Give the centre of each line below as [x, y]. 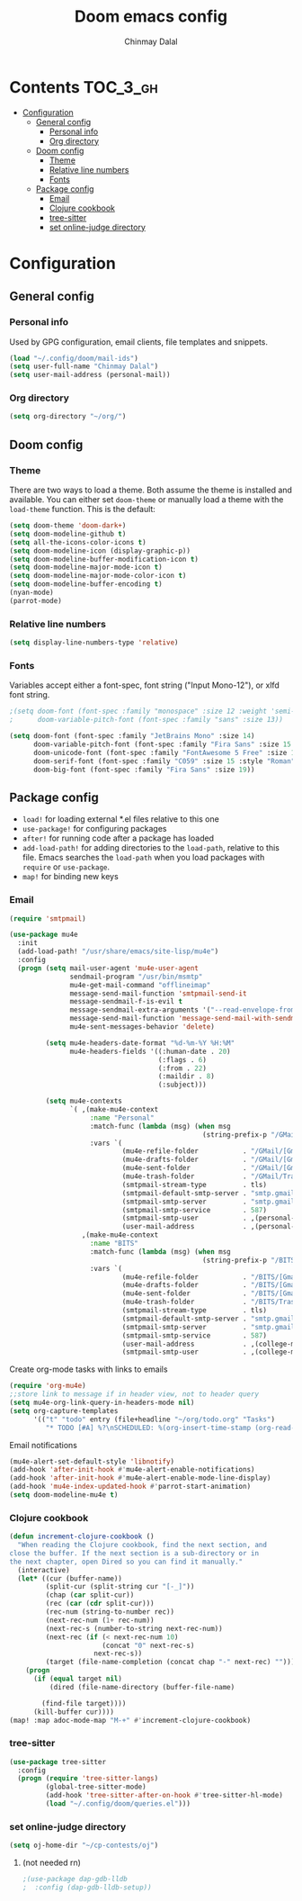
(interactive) [44, 1570]
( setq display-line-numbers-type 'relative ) [94, 643]
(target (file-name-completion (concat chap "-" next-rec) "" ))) [170, 1662]
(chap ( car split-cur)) [90, 1595]
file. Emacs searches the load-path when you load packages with [143, 858]
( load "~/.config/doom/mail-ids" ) [74, 358]
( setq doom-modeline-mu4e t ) [64, 1495]
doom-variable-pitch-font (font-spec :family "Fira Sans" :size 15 [162, 744]
